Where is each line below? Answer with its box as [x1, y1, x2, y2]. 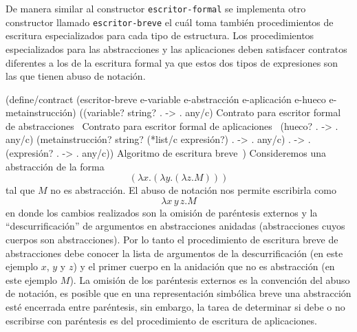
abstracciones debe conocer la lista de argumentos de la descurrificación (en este [6, 245, 343, 260]
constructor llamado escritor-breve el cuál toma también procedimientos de [6, 14, 334, 29]
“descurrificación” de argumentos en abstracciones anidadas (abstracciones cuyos [6, 219, 345, 233]
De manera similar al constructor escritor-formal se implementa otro [6, 1, 306, 15]
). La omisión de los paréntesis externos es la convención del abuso [69, 272, 350, 287]
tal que [6, 183, 35, 197]
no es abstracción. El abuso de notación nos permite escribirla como [50, 183, 336, 197]
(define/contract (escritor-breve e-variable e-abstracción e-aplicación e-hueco [6, 91, 326, 106]
